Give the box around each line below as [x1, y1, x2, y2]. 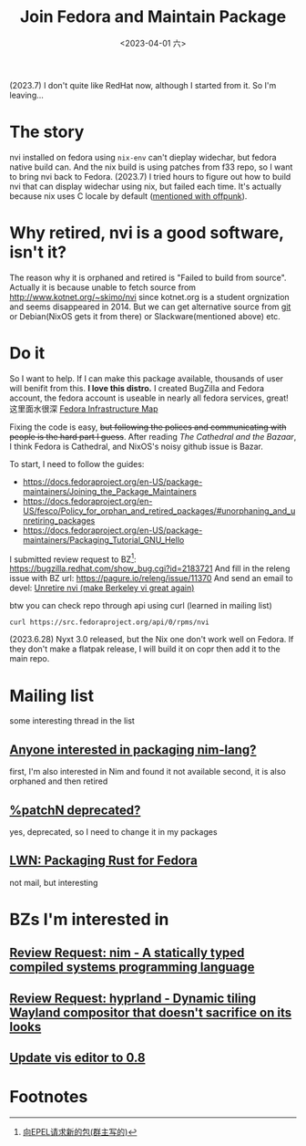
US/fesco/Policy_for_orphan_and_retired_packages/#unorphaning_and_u [22, 505, 296, 516]
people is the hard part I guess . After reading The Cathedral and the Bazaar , [9, 431, 297, 442]
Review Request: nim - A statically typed [9, 945, 245, 961]
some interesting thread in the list [9, 715, 135, 726]
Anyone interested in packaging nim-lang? [9, 742, 257, 757]
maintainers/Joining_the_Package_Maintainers [22, 485, 198, 496]
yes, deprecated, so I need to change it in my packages [9, 826, 218, 837]
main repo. [9, 653, 50, 664]
